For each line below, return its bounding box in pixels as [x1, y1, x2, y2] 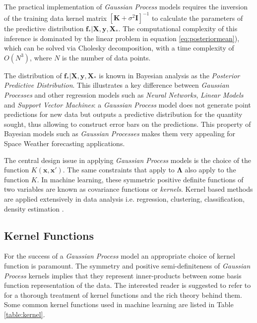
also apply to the [185, 164, 236, 175]
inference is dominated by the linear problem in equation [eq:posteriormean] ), [4, 33, 240, 43]
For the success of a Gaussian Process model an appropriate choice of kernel [4, 251, 235, 261]
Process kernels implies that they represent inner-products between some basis [4, 270, 242, 280]
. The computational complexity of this [118, 23, 238, 34]
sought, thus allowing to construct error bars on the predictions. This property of [4, 118, 251, 129]
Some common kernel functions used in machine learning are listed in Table [4, 299, 234, 310]
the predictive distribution [4, 23, 84, 34]
